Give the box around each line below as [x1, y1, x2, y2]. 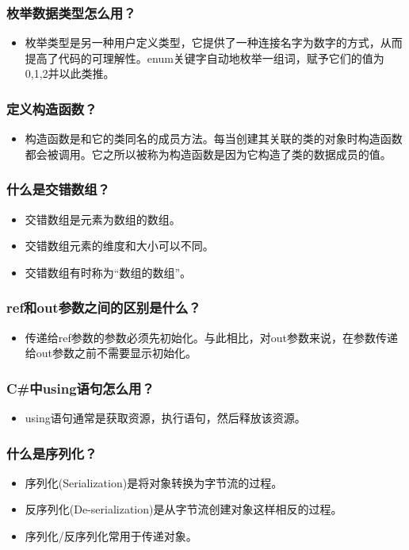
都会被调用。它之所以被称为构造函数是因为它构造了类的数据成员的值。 [25, 145, 392, 162]
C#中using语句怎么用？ [6, 378, 155, 398]
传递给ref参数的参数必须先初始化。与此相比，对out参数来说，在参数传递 [25, 329, 399, 345]
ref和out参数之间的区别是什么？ [6, 298, 201, 317]
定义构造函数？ [6, 98, 97, 118]
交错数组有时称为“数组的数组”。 [25, 263, 192, 280]
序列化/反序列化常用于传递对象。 [25, 528, 197, 544]
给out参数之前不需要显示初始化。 [25, 344, 197, 361]
